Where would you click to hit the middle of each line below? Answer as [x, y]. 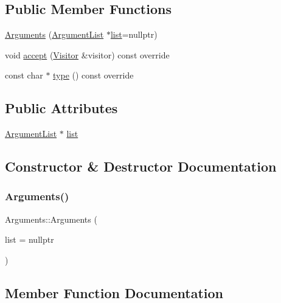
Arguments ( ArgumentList [54, 34]
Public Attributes [61, 108]
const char [24, 75]
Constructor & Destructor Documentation [141, 166]
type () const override [93, 75]
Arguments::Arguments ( [51, 219]
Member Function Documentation [114, 292]
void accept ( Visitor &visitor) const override [87, 54]
